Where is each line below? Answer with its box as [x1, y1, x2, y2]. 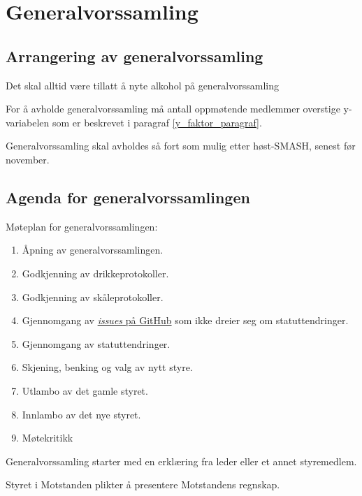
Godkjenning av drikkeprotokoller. [22, 265, 169, 280]
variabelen [6, 115, 50, 129]
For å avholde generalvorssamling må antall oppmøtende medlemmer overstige [6, 101, 340, 116]
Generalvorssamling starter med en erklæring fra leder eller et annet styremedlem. [6, 453, 357, 468]
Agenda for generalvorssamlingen [6, 186, 250, 207]
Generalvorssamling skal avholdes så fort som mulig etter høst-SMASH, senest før [6, 138, 356, 153]
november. [6, 152, 50, 166]
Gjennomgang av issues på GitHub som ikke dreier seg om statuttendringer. [22, 313, 349, 328]
